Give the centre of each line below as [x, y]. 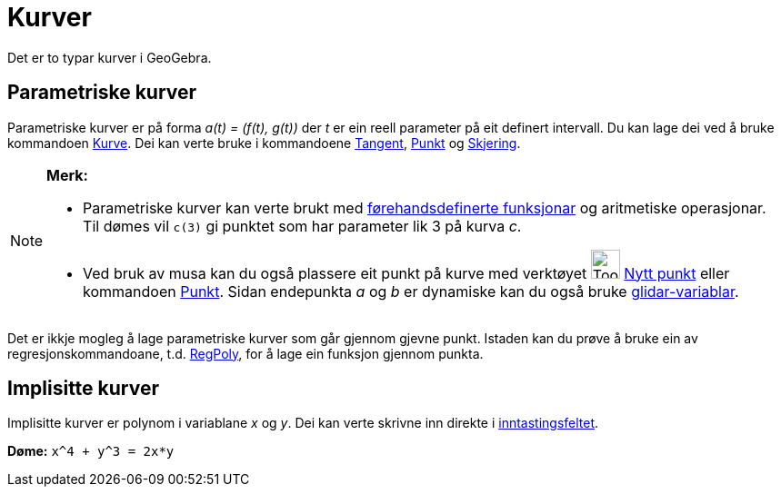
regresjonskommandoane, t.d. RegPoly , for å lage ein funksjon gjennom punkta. [245, 353]
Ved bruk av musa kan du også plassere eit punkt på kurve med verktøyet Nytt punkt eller [406, 273]
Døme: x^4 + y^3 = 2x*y [91, 451]
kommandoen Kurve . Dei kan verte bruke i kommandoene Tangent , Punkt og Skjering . [264, 143]
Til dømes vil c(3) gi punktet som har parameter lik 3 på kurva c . [302, 226]
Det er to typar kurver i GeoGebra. [110, 57]
